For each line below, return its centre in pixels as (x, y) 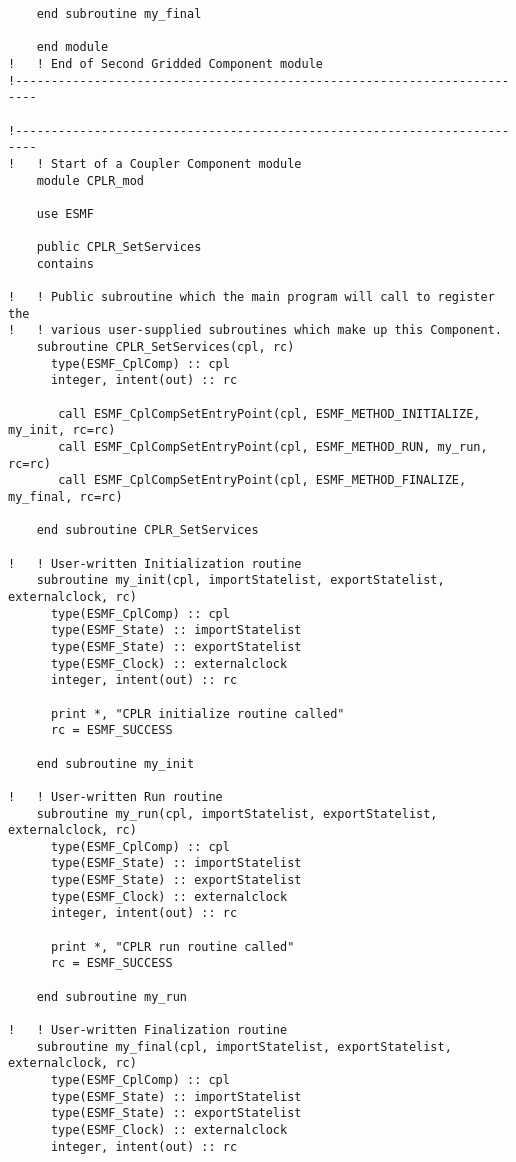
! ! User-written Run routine (115, 796)
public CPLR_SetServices (119, 247)
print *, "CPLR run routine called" (172, 946)
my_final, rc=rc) (65, 497)
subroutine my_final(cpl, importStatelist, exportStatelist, (244, 1046)
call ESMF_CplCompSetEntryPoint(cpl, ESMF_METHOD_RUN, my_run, (273, 447)
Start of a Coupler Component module (176, 163)
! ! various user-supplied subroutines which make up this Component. (255, 330)
